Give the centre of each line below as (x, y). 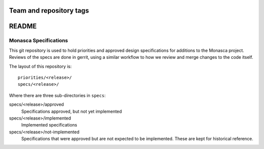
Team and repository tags (49, 11)
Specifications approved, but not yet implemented (72, 111)
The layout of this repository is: (40, 66)
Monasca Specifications (39, 41)
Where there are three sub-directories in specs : (57, 95)
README (23, 26)
